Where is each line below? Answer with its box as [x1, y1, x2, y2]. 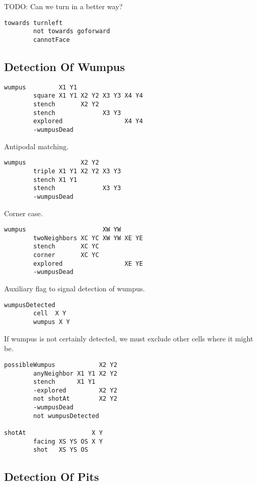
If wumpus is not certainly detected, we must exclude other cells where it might [4, 333, 253, 343]
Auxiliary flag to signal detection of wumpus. [4, 283, 145, 294]
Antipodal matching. [4, 141, 69, 151]
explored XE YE [33, 260, 143, 267]
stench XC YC [33, 243, 99, 250]
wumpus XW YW [4, 226, 121, 234]
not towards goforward [33, 28, 110, 35]
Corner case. [4, 207, 43, 218]
